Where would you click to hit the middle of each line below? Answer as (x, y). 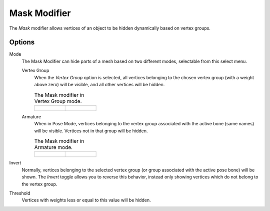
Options (22, 42)
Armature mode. (53, 147)
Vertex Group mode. (58, 101)
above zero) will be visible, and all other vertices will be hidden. (99, 85)
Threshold (20, 193)
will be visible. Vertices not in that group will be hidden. (91, 131)
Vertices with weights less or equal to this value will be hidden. (86, 200)
